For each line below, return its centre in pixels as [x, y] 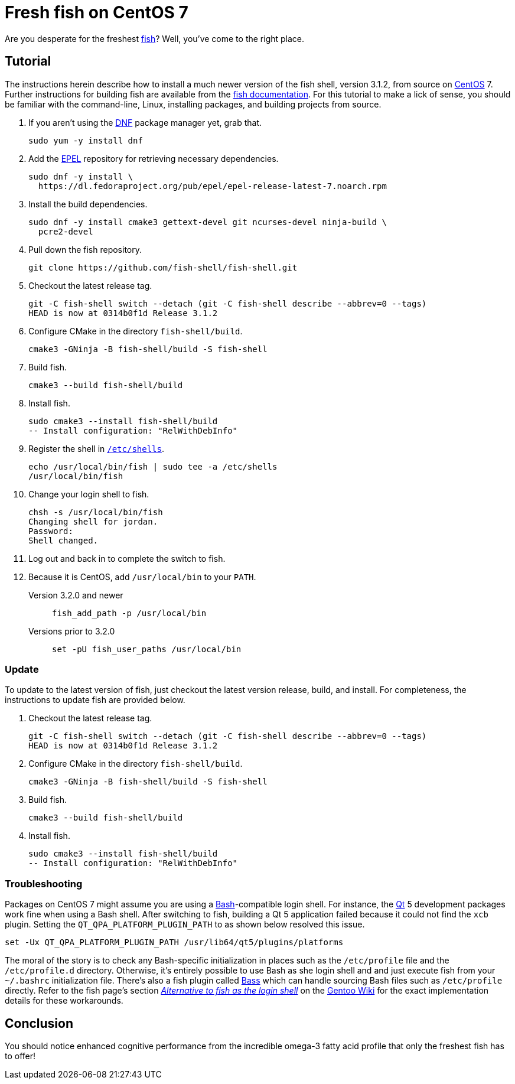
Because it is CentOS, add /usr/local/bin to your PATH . [142, 577]
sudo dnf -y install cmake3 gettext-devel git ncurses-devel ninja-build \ [208, 222]
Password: [51, 531]
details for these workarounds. [64, 1001]
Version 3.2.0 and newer [76, 595]
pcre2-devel [66, 231]
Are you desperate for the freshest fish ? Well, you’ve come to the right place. [155, 38]
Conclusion [39, 1023]
